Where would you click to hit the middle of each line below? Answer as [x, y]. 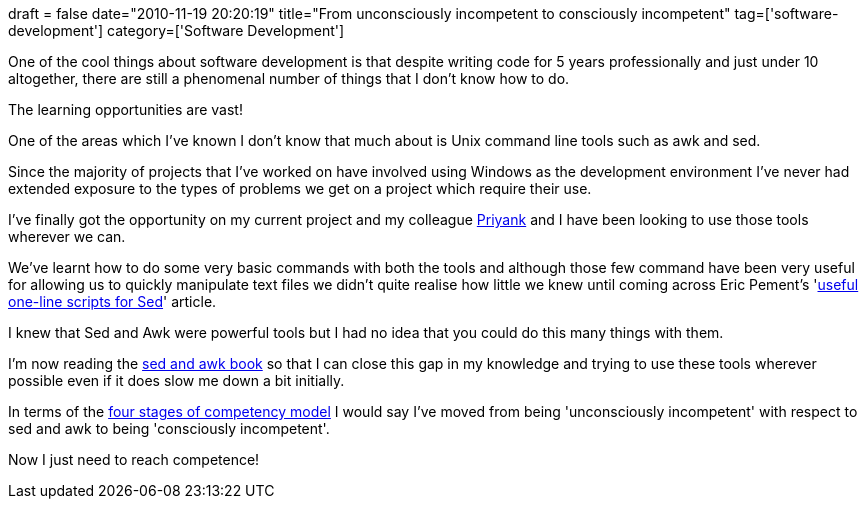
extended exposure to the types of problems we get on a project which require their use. [300, 188]
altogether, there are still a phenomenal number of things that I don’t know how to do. [289, 78]
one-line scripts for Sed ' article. [112, 301]
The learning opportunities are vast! [125, 109]
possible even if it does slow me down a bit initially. [176, 380]
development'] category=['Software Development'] [176, 30]
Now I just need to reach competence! [134, 459]
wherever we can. [67, 236]
